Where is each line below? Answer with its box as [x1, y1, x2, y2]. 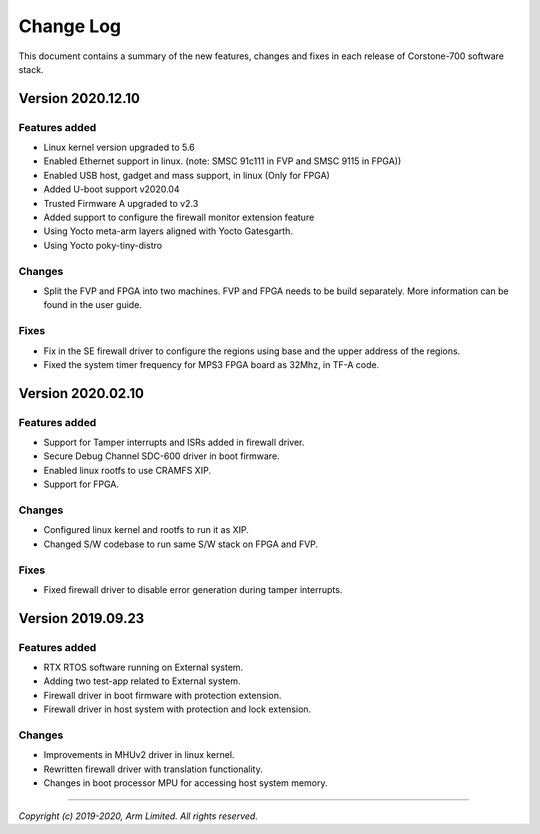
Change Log [18, 15, 122, 37]
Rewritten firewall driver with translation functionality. [43, 763, 264, 775]
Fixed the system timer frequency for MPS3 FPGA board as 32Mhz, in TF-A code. [43, 358, 380, 370]
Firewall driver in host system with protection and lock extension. [43, 703, 312, 715]
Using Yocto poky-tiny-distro [43, 239, 163, 251]
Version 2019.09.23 [18, 610, 145, 627]
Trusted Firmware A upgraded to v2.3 [43, 197, 199, 209]
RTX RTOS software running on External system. [43, 661, 244, 674]
